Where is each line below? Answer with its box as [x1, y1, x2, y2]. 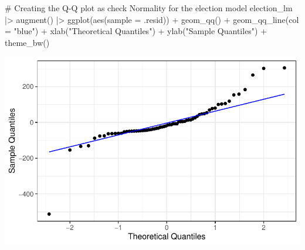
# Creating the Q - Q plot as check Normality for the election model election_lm [5, 2, 293, 14]
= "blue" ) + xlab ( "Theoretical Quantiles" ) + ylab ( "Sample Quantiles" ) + [5, 25, 267, 37]
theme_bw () [5, 36, 50, 48]
